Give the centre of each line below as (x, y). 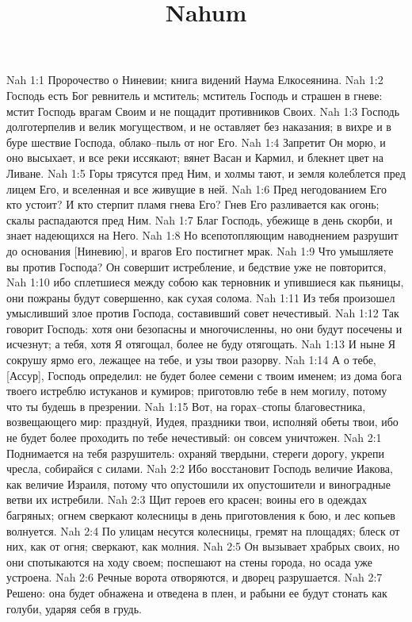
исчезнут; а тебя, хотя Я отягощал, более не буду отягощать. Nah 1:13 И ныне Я (201, 344)
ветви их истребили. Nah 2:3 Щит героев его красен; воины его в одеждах (187, 499)
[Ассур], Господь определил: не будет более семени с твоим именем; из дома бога (204, 375)
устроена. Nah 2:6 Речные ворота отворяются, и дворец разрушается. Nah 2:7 (195, 577)
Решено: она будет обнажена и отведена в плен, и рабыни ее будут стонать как (197, 592)
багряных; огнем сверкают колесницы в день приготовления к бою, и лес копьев (201, 515)
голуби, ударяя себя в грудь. (74, 608)
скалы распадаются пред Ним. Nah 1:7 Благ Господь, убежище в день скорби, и (200, 219)
